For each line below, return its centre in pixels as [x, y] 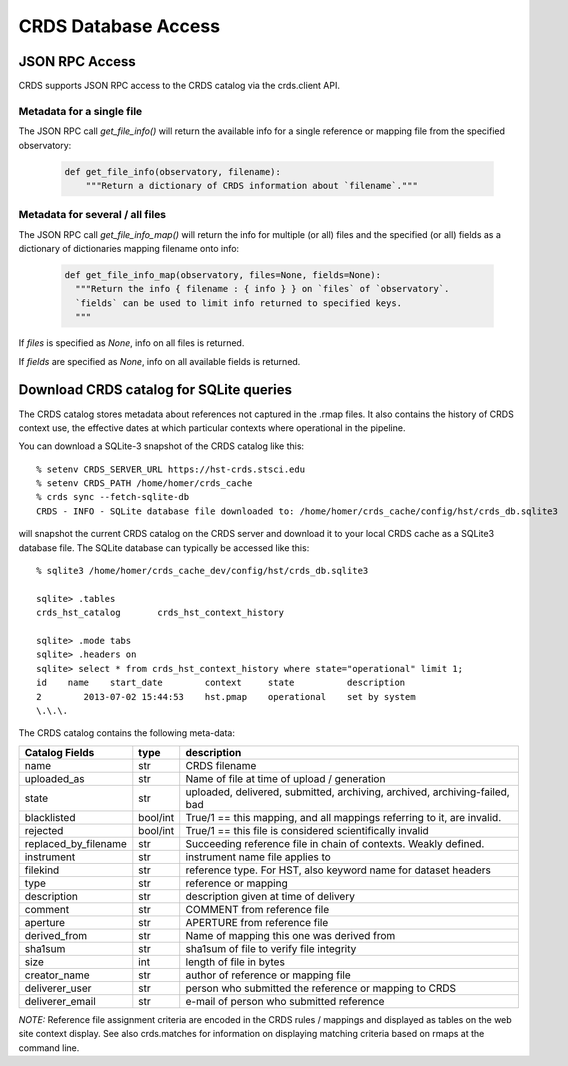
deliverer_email [60, 1001]
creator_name [57, 975]
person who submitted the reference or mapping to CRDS [321, 988]
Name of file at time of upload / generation [285, 778]
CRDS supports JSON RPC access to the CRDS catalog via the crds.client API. [179, 86]
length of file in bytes [235, 962]
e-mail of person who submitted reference [285, 1001]
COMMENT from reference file [257, 909]
